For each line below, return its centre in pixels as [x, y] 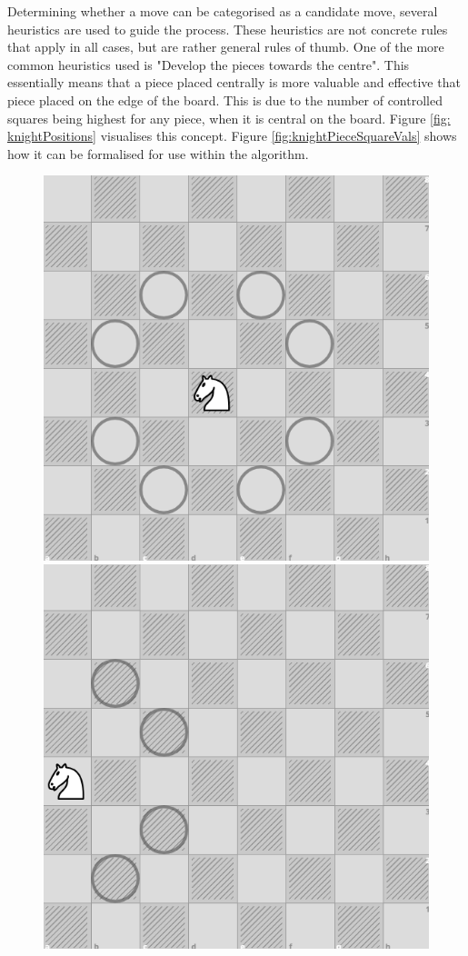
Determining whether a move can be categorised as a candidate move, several [223, 11]
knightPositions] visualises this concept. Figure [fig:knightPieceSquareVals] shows [232, 136]
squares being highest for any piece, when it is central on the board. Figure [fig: [229, 118]
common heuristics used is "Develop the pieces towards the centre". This [209, 64]
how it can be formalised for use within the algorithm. [158, 153]
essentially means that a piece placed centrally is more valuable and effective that [234, 82]
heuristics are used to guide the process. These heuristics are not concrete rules [228, 29]
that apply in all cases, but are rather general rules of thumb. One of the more [226, 47]
